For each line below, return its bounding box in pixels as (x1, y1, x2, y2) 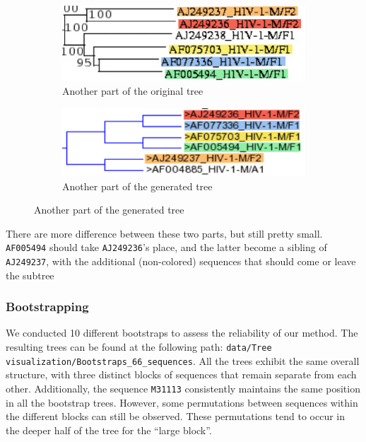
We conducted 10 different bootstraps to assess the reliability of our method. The (6, 325, 358, 340)
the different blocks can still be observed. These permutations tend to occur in (6, 409, 346, 424)
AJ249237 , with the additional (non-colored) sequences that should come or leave (6, 253, 356, 268)
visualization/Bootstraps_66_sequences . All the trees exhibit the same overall (6, 353, 360, 368)
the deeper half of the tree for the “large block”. (6, 422, 212, 437)
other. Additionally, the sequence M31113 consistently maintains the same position (6, 380, 360, 395)
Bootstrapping (6, 298, 89, 315)
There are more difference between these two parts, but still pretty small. (6, 226, 323, 240)
